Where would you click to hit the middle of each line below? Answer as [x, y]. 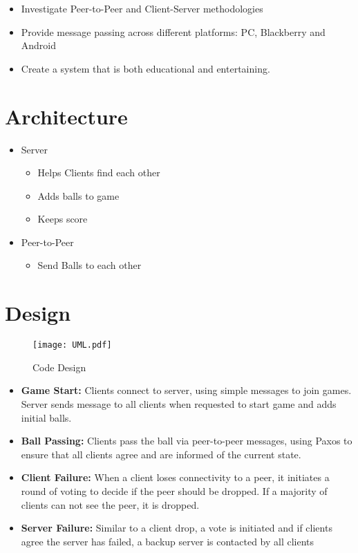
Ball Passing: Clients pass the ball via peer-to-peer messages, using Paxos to [187, 441]
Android [39, 45]
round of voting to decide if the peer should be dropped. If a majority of [174, 491]
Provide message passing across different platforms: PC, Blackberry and [173, 31]
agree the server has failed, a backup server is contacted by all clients [168, 541]
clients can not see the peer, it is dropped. [110, 504]
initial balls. [46, 417]
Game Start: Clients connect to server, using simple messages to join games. [186, 390]
